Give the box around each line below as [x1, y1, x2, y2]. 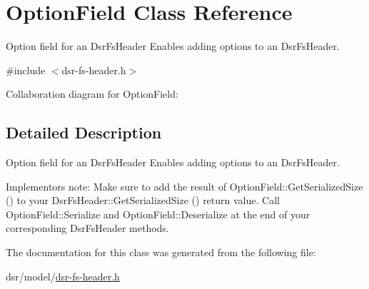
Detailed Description [6, 121, 162, 143]
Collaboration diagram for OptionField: [6, 86, 178, 101]
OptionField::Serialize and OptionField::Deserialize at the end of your [6, 206, 310, 221]
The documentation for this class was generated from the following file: [6, 245, 316, 260]
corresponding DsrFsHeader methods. [6, 220, 169, 235]
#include [6, 62, 46, 77]
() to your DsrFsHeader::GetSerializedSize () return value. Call [6, 193, 280, 208]
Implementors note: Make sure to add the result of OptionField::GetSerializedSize [6, 178, 363, 193]
